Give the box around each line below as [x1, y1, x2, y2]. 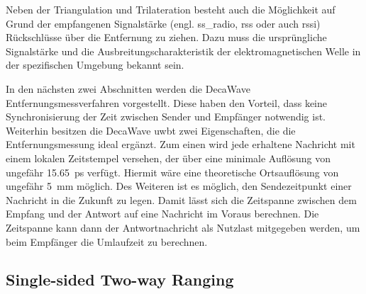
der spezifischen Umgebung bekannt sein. [6, 57, 184, 72]
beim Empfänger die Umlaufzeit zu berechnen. [6, 234, 208, 249]
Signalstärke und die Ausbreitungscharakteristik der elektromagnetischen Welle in [6, 43, 361, 58]
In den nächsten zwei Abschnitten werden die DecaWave [6, 81, 250, 96]
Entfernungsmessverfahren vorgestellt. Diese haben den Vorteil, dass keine [6, 95, 328, 110]
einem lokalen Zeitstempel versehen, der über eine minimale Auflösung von [6, 150, 331, 165]
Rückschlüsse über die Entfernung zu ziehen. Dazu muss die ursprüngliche [6, 30, 327, 45]
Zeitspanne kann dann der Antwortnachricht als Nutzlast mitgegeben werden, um [6, 220, 360, 234]
